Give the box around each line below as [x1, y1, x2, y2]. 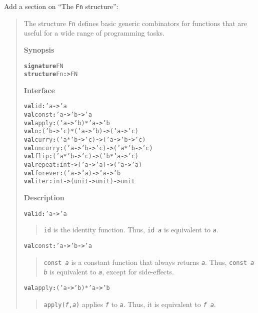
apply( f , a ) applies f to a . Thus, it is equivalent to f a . [43, 298, 216, 309]
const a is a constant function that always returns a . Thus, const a [43, 256, 254, 267]
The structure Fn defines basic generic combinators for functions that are [23, 18, 247, 28]
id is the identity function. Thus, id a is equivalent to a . [43, 224, 218, 235]
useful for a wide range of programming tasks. [23, 28, 164, 38]
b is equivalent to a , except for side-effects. [43, 266, 174, 277]
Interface [23, 85, 55, 95]
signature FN [23, 62, 63, 70]
